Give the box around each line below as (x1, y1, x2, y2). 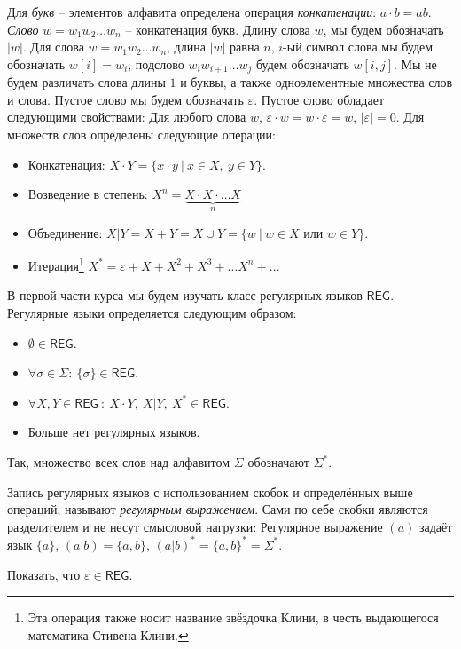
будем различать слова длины (7, 73, 166, 91)
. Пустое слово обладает (254, 90, 385, 108)
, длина (167, 37, 206, 56)
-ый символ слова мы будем (283, 37, 434, 56)
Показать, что (7, 565, 81, 583)
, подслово (128, 54, 184, 73)
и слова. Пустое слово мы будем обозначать (7, 90, 244, 108)
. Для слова (22, 37, 84, 56)
